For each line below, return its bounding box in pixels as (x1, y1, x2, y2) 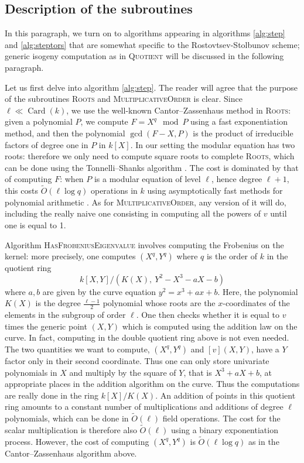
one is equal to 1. (5, 218, 66, 231)
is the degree (35, 297, 81, 309)
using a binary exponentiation (170, 423, 278, 435)
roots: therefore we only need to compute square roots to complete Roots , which (5, 150, 295, 162)
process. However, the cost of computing (5, 435, 149, 447)
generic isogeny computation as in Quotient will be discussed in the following (5, 50, 284, 62)
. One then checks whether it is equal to (136, 308, 280, 321)
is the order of (206, 250, 258, 262)
